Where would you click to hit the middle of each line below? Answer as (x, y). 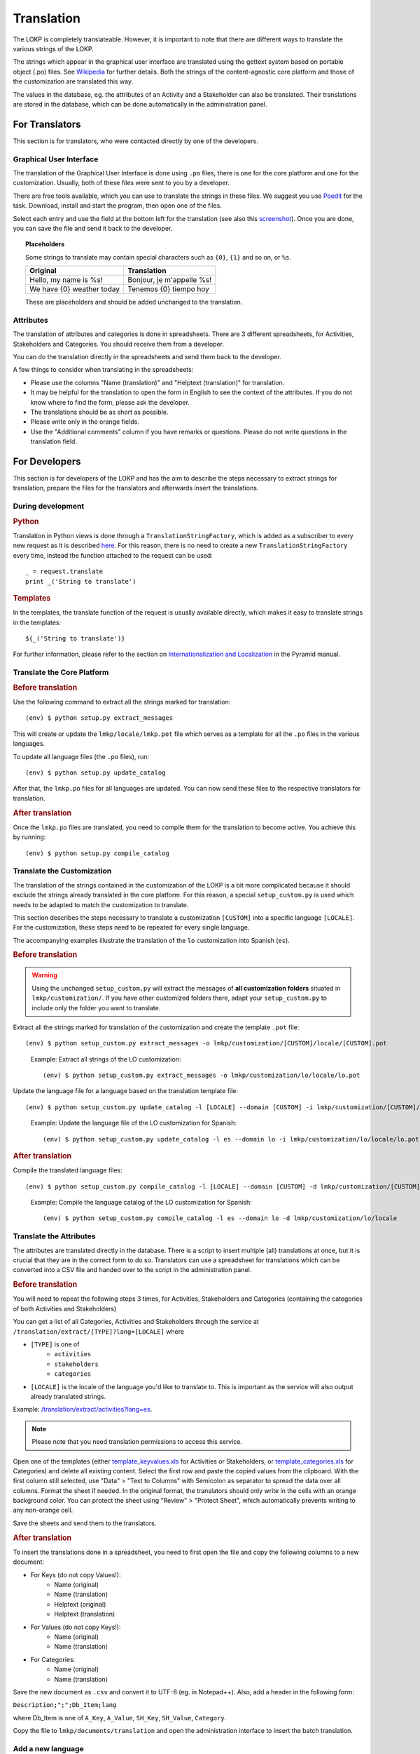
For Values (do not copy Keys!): (76, 1627)
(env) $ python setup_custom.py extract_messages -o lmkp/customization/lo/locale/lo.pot (202, 1076)
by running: (29, 837)
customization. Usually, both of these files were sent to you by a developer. (121, 183)
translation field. (54, 441)
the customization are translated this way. (73, 81)
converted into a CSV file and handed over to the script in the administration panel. (132, 1270)
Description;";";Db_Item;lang (65, 1705)
